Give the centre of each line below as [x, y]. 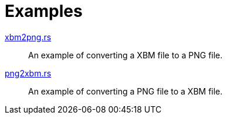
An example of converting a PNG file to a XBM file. [126, 91]
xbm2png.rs [28, 37]
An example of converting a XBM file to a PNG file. [126, 55]
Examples [44, 11]
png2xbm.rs [28, 73]
